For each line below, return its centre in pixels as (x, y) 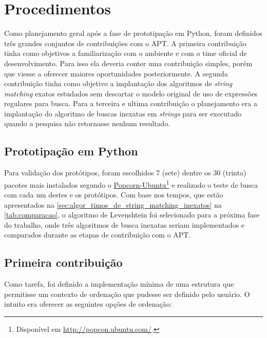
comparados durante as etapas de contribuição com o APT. (98, 235)
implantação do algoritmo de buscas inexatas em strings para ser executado (123, 113)
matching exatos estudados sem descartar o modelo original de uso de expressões (131, 93)
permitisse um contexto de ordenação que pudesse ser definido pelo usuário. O (127, 294)
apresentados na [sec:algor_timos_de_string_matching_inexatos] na (113, 204)
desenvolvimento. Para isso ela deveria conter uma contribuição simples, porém (128, 63)
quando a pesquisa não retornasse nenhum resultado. (87, 123)
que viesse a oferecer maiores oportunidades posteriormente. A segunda (116, 73)
